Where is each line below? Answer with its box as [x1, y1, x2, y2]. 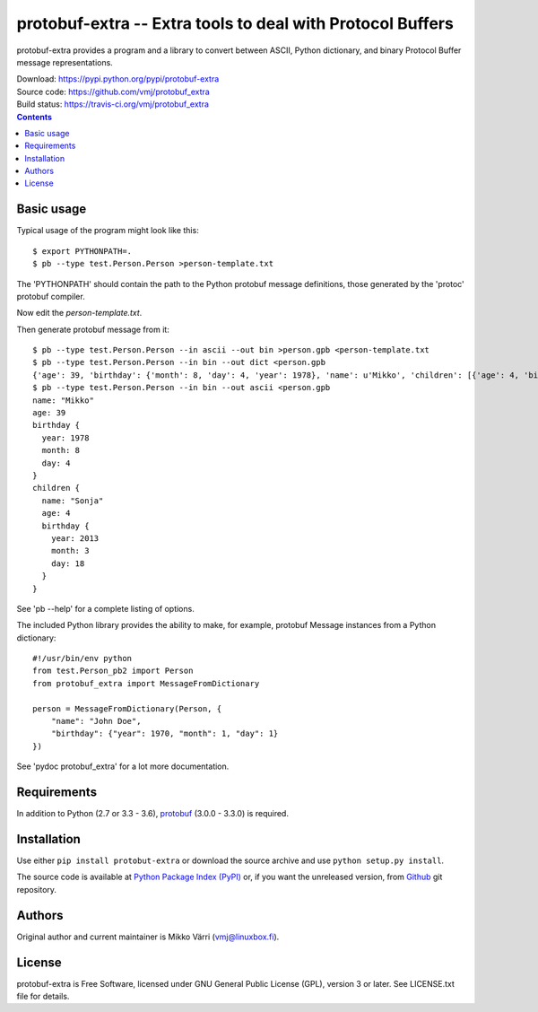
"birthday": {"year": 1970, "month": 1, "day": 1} [50, 728, 279, 739]
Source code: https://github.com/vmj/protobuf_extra [16, 86, 210, 97]
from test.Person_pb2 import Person [32, 666, 194, 676]
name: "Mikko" [32, 395, 94, 406]
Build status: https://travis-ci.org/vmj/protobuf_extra [16, 99, 210, 109]
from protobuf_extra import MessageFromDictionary [32, 678, 260, 688]
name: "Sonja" [41, 495, 104, 506]
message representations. [16, 57, 114, 67]
